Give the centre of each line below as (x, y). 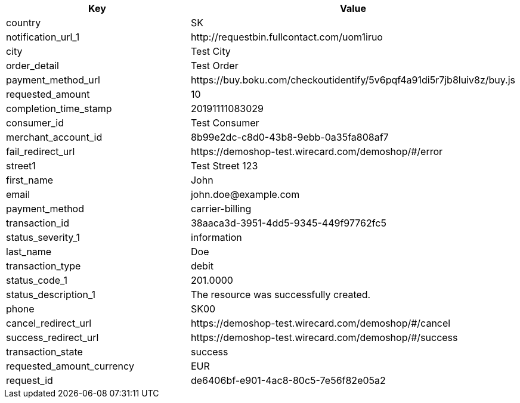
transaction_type (44, 266)
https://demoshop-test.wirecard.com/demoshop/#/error (317, 151)
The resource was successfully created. (281, 294)
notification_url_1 (43, 37)
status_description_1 (51, 294)
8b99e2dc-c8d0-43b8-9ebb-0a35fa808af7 (290, 137)
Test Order (214, 66)
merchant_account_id (54, 137)
